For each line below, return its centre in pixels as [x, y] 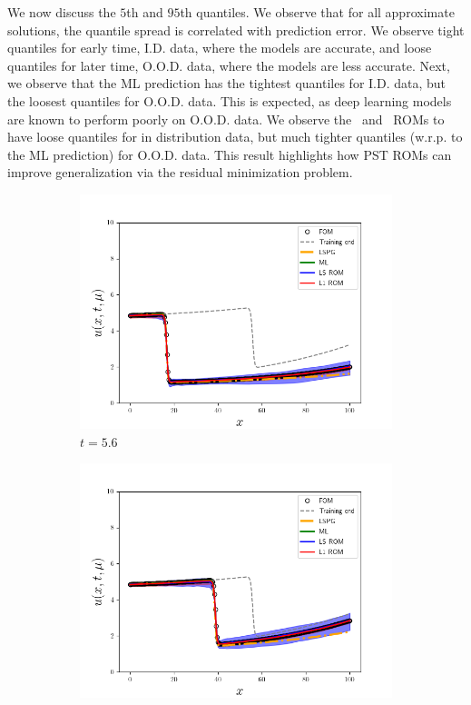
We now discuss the [62, 12]
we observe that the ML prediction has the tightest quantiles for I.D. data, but [227, 83]
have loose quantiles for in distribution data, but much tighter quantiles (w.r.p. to [235, 137]
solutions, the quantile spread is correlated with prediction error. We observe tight [236, 30]
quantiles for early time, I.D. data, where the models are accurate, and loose [220, 48]
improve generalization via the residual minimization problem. [180, 172]
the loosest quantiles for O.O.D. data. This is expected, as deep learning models [230, 100]
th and [145, 12]
